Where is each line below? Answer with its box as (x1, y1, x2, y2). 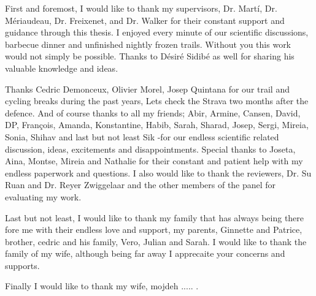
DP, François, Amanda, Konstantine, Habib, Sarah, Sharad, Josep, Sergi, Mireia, (5, 118, 309, 131)
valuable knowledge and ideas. (5, 61, 118, 74)
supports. (5, 259, 40, 271)
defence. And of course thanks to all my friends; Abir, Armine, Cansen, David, (5, 106, 301, 119)
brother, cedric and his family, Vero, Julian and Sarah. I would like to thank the (5, 235, 307, 248)
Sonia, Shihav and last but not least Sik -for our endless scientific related (5, 130, 279, 143)
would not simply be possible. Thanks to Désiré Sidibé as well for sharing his (5, 50, 295, 63)
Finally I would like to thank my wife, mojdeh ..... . (5, 279, 199, 292)
